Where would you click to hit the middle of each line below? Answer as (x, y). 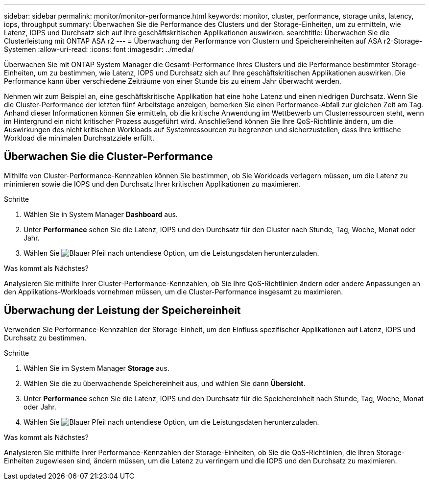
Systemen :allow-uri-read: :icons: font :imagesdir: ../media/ (99, 49)
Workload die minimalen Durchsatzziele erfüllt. (79, 138)
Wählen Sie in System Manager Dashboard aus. (101, 214)
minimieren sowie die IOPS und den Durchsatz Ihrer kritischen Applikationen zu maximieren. (153, 184)
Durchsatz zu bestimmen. (45, 338)
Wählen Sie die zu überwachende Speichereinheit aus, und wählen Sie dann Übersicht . (165, 383)
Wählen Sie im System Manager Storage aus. (96, 368)
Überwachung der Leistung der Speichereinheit (122, 311)
